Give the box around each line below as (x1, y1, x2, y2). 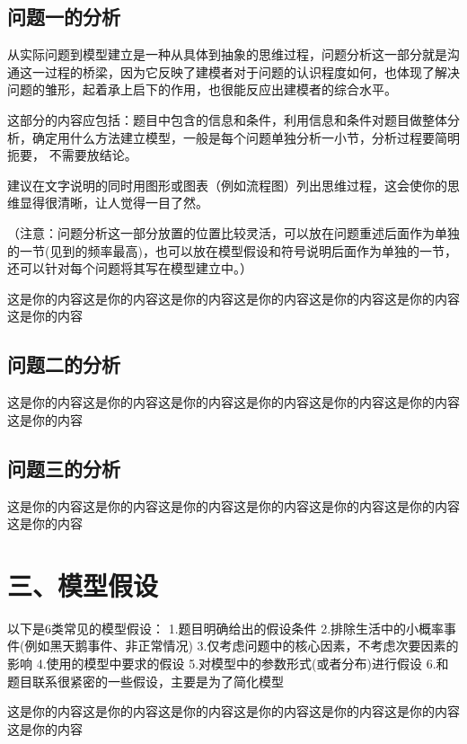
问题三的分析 (7, 454, 120, 482)
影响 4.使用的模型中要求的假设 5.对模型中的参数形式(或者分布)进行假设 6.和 (7, 654, 449, 673)
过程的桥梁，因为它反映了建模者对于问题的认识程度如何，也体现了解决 (44, 62, 460, 81)
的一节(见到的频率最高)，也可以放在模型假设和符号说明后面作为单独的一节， (7, 241, 457, 260)
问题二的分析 (7, 350, 120, 378)
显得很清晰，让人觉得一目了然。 (19, 193, 208, 212)
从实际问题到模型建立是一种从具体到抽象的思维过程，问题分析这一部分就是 (7, 45, 447, 64)
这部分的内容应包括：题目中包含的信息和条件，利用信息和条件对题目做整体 (7, 110, 447, 128)
